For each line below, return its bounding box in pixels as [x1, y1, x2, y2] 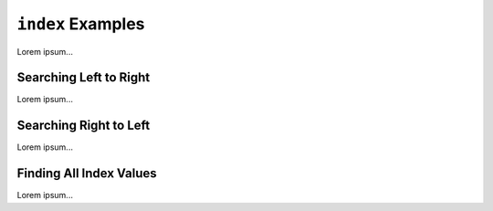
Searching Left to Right [16, 69, 151, 86]
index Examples [16, 14, 145, 34]
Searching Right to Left [16, 118, 151, 133]
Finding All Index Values [16, 165, 157, 182]
